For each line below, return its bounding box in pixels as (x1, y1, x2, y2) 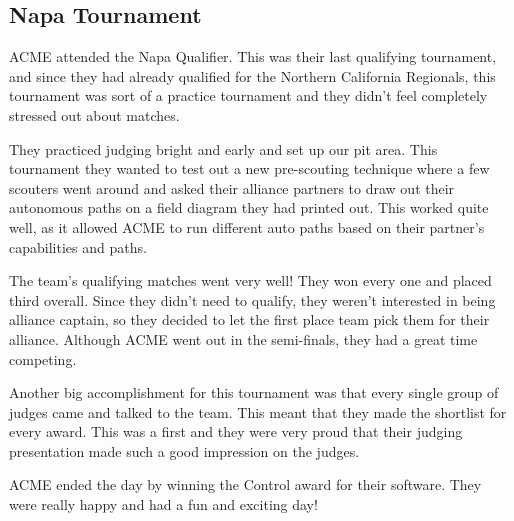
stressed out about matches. (9, 104, 180, 125)
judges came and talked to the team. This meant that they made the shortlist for (9, 401, 507, 422)
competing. (9, 348, 77, 369)
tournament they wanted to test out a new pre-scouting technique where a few (9, 158, 490, 179)
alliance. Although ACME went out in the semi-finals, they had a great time (9, 328, 478, 349)
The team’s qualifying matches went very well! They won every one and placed (9, 270, 492, 291)
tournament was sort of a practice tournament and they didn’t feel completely (9, 85, 488, 106)
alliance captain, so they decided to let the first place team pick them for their (9, 309, 490, 330)
